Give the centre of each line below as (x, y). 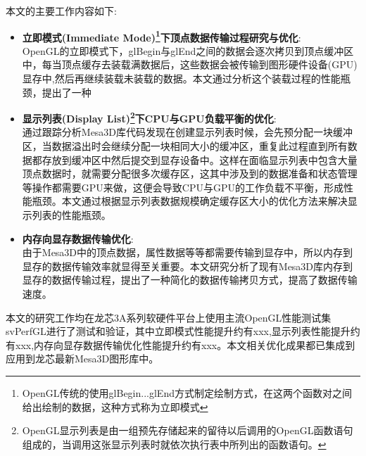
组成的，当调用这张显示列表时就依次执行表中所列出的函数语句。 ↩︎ (174, 444)
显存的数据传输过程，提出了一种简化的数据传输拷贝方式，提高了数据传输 (190, 280)
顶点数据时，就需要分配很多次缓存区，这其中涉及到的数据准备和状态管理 (190, 173)
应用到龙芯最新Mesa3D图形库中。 (82, 359)
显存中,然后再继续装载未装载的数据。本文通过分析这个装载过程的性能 (181, 78)
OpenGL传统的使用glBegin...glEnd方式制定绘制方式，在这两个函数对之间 (187, 392)
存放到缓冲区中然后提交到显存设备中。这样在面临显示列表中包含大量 (200, 159)
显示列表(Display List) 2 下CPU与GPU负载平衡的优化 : (149, 117)
